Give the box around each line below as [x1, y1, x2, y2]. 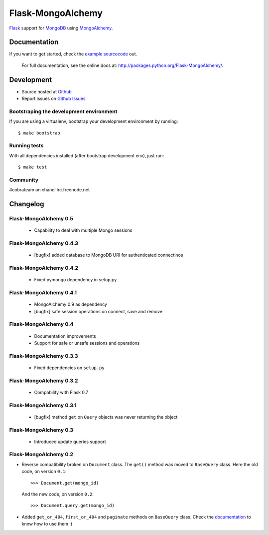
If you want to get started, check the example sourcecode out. [9, 51, 137, 57]
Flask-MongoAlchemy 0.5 [9, 215, 73, 222]
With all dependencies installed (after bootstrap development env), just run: [9, 152, 164, 158]
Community [9, 176, 38, 183]
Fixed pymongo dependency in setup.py [34, 277, 117, 283]
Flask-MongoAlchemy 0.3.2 [9, 377, 78, 384]
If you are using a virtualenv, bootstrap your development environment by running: [9, 118, 178, 124]
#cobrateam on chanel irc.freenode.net [9, 187, 90, 193]
